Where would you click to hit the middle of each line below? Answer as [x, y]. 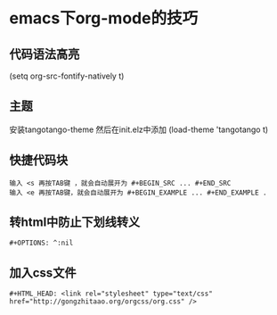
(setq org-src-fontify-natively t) [67, 76]
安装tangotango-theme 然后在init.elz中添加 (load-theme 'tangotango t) [139, 129]
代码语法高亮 [45, 54]
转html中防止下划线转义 [75, 223]
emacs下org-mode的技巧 [104, 18]
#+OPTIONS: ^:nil [41, 243]
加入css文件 [43, 273]
